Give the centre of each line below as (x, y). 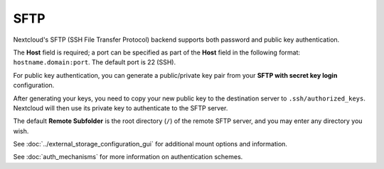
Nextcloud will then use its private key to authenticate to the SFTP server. (121, 108)
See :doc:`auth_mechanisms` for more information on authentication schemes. (128, 157)
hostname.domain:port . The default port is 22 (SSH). (95, 62)
